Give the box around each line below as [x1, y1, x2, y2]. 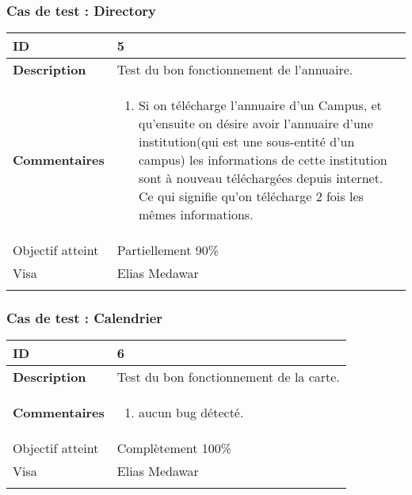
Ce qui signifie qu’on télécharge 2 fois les [138, 187, 364, 206]
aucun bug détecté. [138, 403, 244, 422]
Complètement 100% [116, 439, 232, 458]
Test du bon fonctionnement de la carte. [116, 367, 340, 386]
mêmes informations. [138, 205, 254, 224]
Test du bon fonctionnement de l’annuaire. [116, 60, 353, 79]
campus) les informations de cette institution [138, 150, 387, 169]
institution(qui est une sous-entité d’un [138, 132, 355, 151]
